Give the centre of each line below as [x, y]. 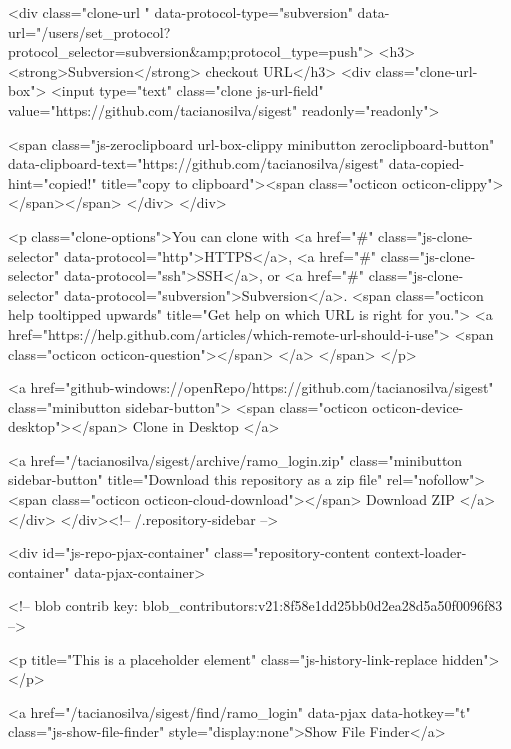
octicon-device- [418, 406]
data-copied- [426, 163]
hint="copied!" [52, 182]
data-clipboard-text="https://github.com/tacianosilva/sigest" [196, 163]
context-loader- [420, 552]
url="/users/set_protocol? [89, 31]
